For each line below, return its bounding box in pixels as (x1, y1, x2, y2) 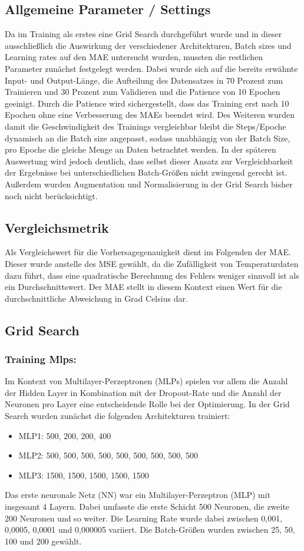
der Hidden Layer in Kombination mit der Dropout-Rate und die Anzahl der (5, 386, 282, 398)
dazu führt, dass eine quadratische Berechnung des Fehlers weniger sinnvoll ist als (5, 269, 299, 281)
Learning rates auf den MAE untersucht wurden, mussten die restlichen (5, 51, 263, 63)
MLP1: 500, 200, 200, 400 (18, 429, 111, 441)
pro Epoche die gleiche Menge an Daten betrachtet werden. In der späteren (5, 143, 276, 156)
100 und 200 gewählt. (5, 534, 82, 547)
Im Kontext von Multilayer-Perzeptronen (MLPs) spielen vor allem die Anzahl (5, 375, 288, 387)
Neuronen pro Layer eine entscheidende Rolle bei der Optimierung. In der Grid (5, 398, 290, 410)
